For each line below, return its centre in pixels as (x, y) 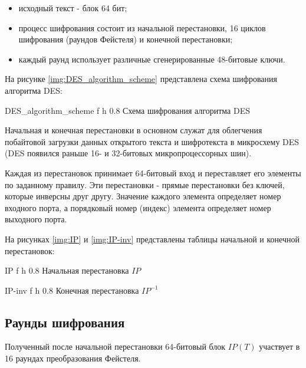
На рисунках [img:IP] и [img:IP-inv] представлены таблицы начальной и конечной (152, 239)
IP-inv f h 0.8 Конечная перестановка (72, 290)
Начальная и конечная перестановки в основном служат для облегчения (134, 130)
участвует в (279, 346)
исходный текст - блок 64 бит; (73, 8)
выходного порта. (36, 219)
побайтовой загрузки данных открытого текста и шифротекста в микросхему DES (152, 141)
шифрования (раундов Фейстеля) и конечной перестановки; (126, 39)
